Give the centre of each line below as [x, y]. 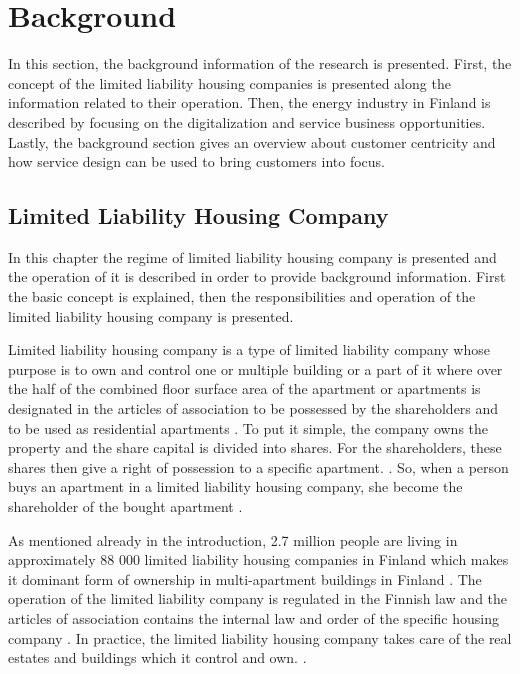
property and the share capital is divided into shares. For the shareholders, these [255, 447]
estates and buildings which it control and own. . [157, 657]
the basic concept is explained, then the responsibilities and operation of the [242, 296]
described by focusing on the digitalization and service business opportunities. [247, 121]
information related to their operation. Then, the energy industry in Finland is [249, 102]
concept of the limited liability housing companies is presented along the [229, 82]
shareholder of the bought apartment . [125, 506]
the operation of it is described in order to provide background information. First [257, 276]
